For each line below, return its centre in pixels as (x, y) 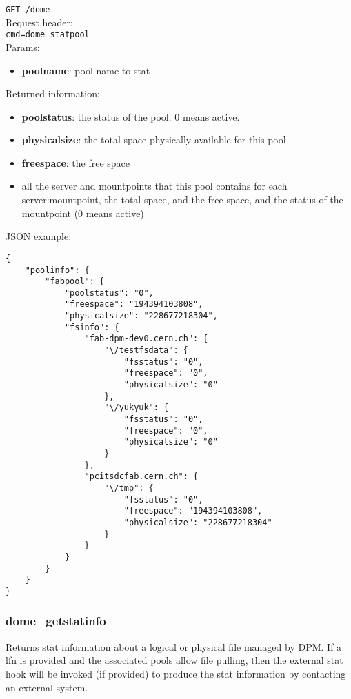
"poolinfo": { (57, 270)
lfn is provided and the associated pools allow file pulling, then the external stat (174, 660)
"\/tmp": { (129, 488)
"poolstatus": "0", (109, 293)
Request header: (39, 22)
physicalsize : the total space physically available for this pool (154, 140)
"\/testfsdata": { (146, 351)
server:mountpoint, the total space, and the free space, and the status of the (182, 200)
